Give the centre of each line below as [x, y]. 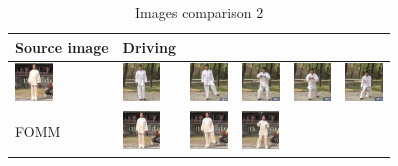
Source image [62, 46]
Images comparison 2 [199, 12]
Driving [149, 46]
